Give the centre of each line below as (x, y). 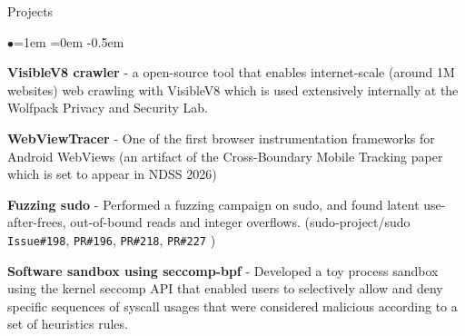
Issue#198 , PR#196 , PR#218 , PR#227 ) (112, 239)
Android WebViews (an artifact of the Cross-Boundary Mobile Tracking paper (225, 156)
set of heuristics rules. (68, 324)
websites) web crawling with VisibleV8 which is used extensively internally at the (233, 89)
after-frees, (37, 222)
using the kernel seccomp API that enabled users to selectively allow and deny (225, 288)
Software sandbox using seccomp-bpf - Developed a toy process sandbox (223, 270)
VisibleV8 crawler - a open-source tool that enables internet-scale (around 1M (231, 72)
